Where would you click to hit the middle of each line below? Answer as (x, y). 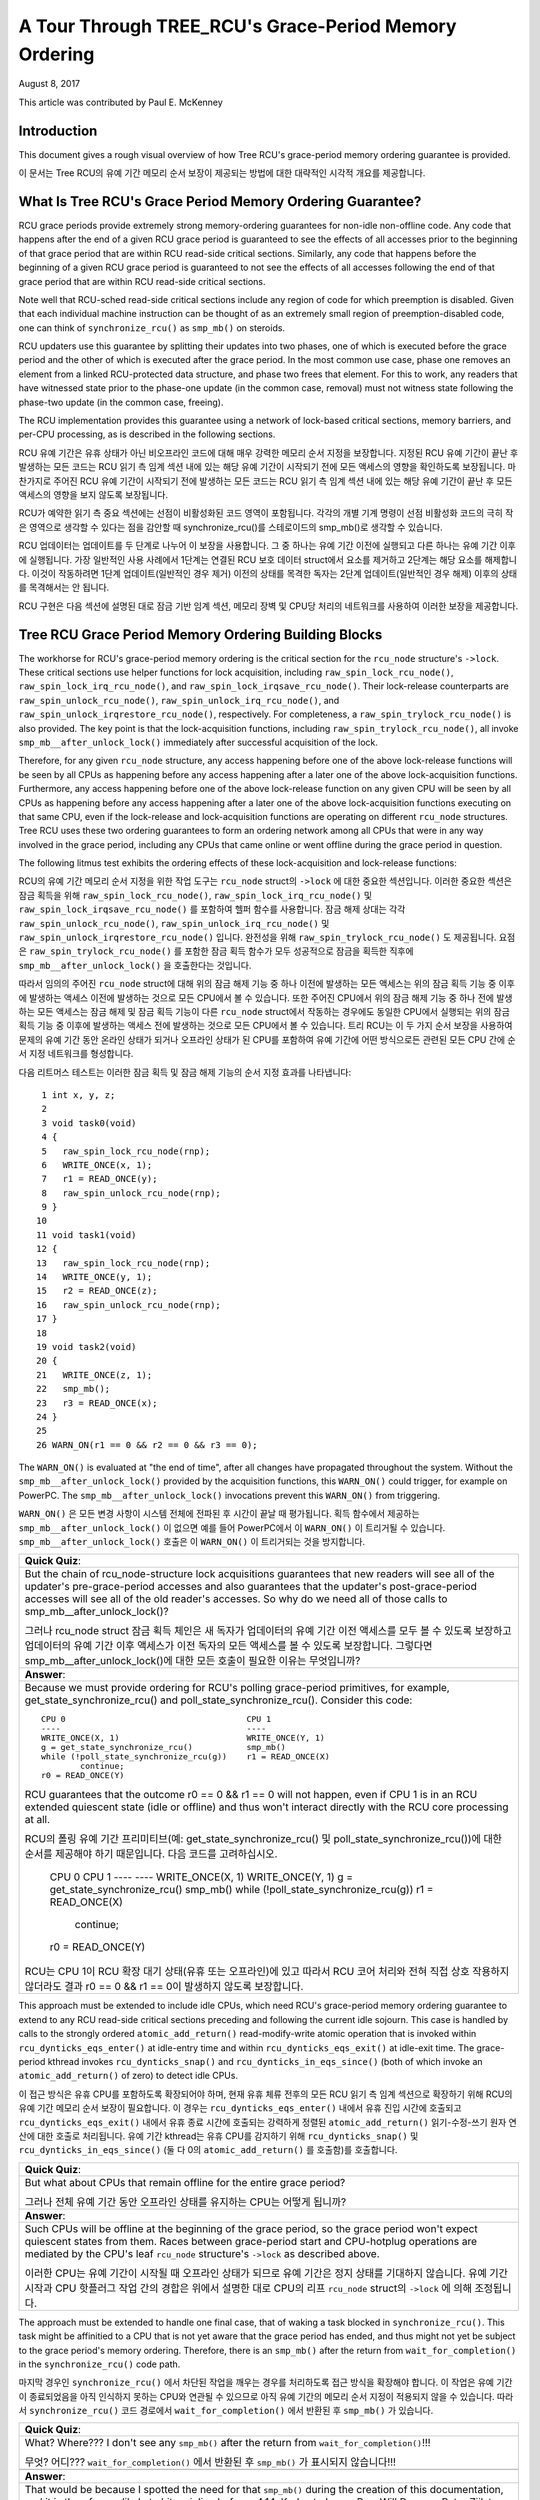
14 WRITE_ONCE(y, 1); (94, 1277)
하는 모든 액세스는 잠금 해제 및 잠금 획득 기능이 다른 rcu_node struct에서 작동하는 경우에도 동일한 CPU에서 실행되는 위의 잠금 (264, 1011)
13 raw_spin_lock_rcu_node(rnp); (123, 1263)
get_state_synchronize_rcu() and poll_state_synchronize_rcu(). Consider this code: (218, 1700)
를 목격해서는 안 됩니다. (64, 587)
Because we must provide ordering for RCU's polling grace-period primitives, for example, (237, 1688)
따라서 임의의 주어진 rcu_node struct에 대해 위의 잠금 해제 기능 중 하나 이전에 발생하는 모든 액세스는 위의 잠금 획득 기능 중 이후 (266, 984)
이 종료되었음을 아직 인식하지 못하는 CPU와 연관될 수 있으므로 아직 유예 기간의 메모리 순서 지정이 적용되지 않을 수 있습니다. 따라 (266, 2396)
